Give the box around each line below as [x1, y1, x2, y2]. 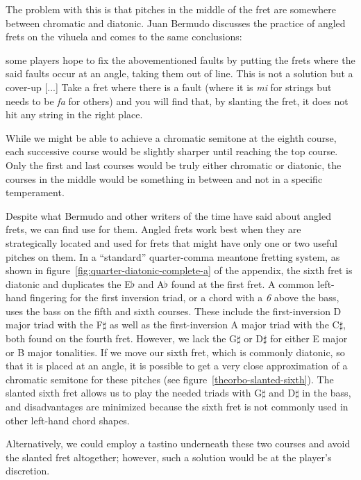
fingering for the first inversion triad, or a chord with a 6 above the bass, [30, 290, 339, 305]
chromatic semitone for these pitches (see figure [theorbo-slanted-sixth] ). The [6, 371, 334, 386]
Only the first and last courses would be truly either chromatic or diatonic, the [6, 157, 342, 172]
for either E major [270, 331, 348, 346]
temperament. [6, 185, 65, 200]
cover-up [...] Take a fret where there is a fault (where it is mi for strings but [6, 79, 332, 94]
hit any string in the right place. [6, 107, 143, 122]
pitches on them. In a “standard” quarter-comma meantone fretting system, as [6, 249, 340, 264]
